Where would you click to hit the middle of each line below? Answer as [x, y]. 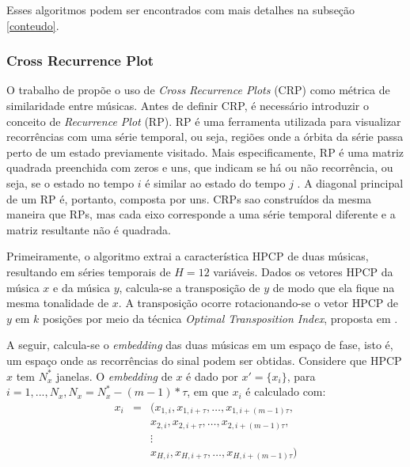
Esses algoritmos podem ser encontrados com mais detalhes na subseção [181, 9]
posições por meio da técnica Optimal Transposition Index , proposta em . [220, 318]
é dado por [212, 376]
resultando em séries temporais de [89, 271]
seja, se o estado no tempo [70, 182]
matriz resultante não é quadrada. [89, 229]
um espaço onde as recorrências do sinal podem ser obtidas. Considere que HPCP [204, 360]
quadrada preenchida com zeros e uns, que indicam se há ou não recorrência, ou [200, 167]
